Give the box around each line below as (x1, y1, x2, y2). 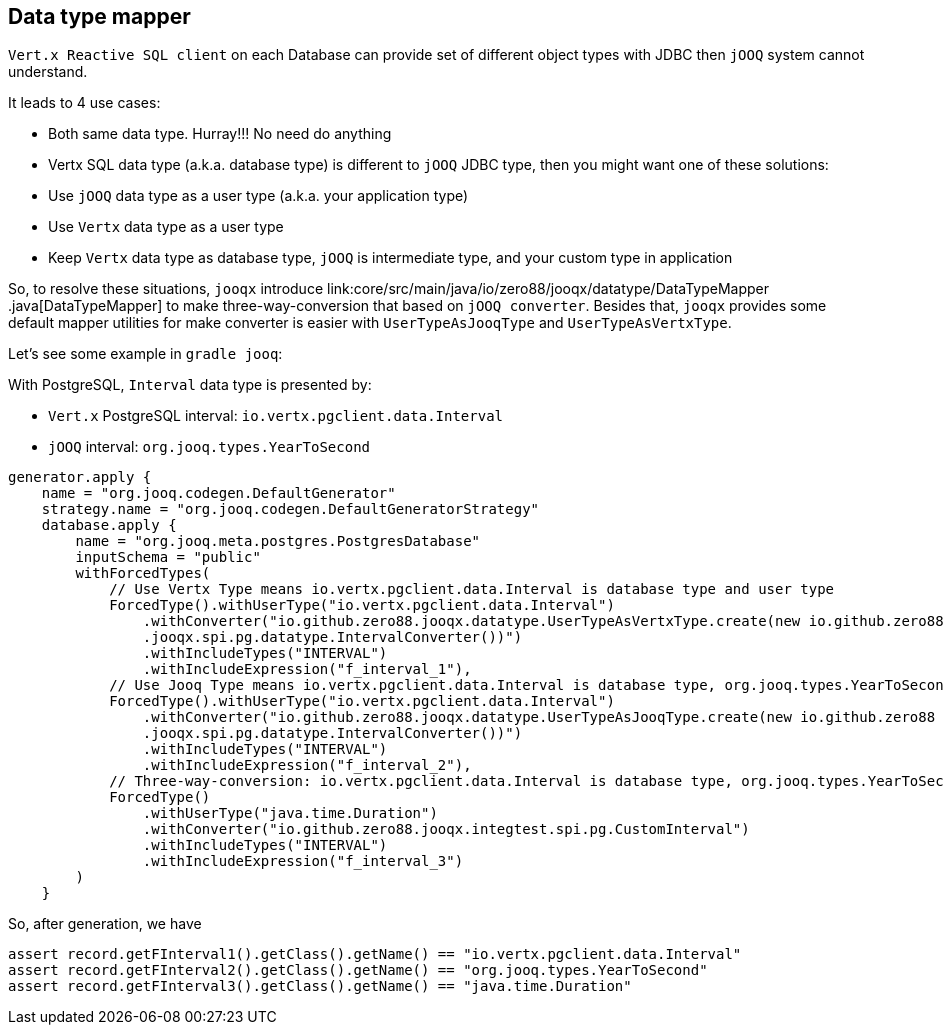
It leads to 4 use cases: (8, 94, 161, 112)
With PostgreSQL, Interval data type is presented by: (8, 376, 372, 394)
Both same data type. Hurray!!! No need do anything (48, 125, 392, 143)
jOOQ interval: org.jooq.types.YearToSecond (48, 438, 371, 456)
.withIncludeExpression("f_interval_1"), (142, 661, 472, 678)
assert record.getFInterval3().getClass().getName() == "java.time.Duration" (8, 978, 632, 995)
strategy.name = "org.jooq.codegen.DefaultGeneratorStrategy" (41, 501, 540, 518)
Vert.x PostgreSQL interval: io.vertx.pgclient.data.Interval (48, 407, 504, 425)
